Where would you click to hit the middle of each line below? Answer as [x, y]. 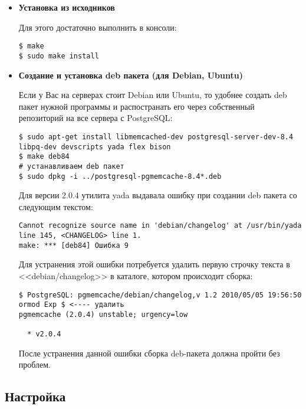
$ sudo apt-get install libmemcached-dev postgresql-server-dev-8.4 [156, 137]
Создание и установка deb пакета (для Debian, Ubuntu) [131, 75]
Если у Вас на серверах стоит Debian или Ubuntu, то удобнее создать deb [153, 95]
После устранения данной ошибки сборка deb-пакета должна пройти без [149, 353]
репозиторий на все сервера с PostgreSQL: [96, 118]
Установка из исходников [67, 7]
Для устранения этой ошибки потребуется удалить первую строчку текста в [154, 264]
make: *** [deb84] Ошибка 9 [73, 245]
